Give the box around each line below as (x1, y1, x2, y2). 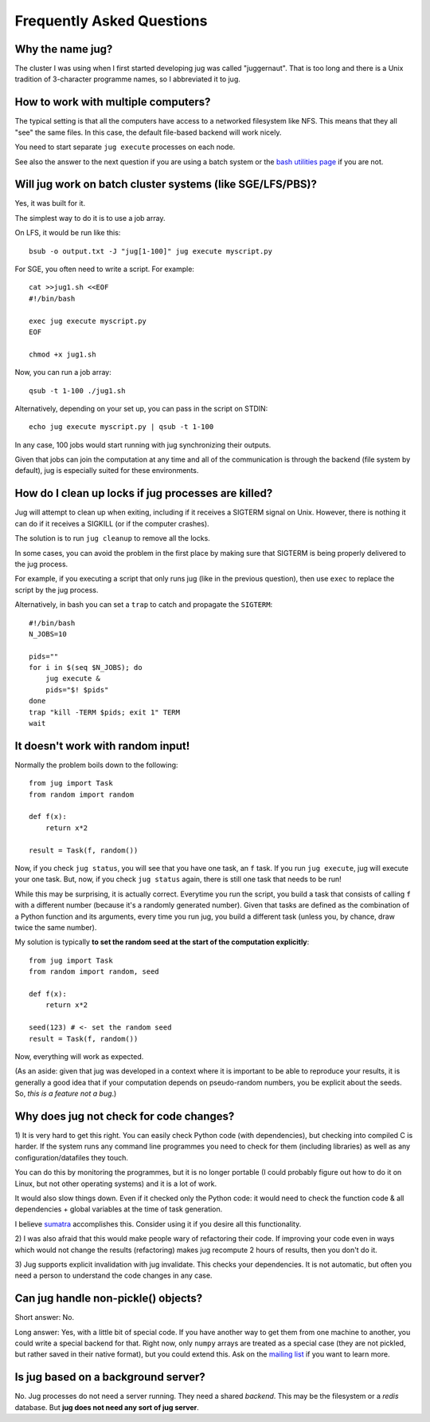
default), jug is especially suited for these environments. (14, 466, 199, 475)
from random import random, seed (29, 967, 159, 976)
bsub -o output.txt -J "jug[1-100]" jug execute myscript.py (29, 246, 272, 255)
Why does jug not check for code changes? (14, 1109, 235, 1123)
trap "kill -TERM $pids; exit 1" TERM (29, 707, 181, 717)
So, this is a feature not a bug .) (14, 1089, 117, 1098)
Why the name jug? (14, 42, 113, 56)
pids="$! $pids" (45, 685, 109, 694)
